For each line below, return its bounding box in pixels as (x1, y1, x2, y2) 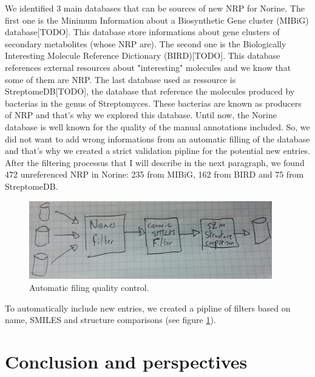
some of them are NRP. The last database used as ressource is (5, 73, 236, 85)
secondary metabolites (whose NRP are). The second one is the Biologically (5, 37, 286, 50)
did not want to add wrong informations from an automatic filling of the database (5, 132, 310, 145)
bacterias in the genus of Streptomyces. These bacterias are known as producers (5, 96, 302, 109)
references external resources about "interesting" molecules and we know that (5, 61, 291, 73)
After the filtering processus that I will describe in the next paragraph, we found (5, 156, 305, 168)
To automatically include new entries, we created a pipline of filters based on (5, 301, 291, 314)
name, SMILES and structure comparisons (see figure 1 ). (5, 313, 216, 326)
